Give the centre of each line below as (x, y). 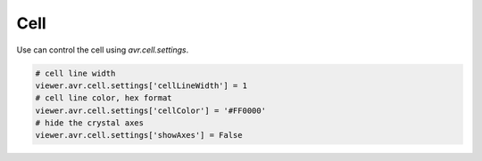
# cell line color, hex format (104, 98)
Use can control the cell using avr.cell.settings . (103, 50)
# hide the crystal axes (90, 123)
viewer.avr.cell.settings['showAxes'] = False (139, 135)
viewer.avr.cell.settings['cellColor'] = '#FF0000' (151, 110)
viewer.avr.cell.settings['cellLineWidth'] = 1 (141, 85)
